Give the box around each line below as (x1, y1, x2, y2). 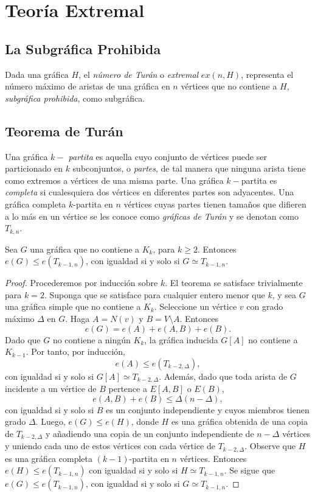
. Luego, (35, 415, 66, 428)
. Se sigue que (224, 464, 275, 477)
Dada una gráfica (5, 68, 69, 80)
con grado (246, 300, 283, 313)
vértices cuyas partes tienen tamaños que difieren (123, 197, 306, 210)
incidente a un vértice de (5, 382, 97, 395)
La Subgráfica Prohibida (5, 39, 161, 58)
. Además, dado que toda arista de (159, 369, 288, 382)
